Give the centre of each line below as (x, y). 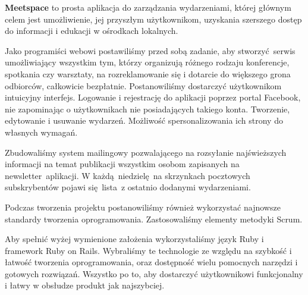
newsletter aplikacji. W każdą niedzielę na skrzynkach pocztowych (128, 175)
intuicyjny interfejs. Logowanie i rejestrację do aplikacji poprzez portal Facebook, (153, 97)
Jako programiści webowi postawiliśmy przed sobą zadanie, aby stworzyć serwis (150, 50)
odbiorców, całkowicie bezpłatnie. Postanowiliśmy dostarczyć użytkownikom (143, 85)
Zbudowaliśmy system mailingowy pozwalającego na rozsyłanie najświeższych (146, 152)
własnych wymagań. (41, 132)
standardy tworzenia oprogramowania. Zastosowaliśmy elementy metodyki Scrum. (154, 219)
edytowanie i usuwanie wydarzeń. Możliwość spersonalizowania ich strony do (144, 120)
